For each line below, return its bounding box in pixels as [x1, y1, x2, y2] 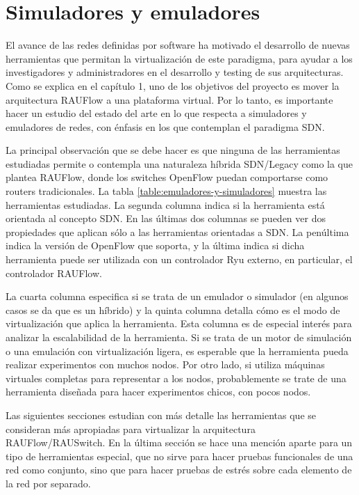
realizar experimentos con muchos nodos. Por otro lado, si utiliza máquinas [6, 357, 325, 372]
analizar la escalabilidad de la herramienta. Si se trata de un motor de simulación [6, 330, 352, 344]
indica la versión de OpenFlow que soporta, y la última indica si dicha [6, 238, 305, 253]
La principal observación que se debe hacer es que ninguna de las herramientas [6, 143, 340, 157]
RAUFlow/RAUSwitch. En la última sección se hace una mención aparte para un [6, 435, 353, 450]
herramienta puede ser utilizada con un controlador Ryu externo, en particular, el [6, 252, 353, 267]
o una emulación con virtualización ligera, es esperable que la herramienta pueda [6, 343, 349, 358]
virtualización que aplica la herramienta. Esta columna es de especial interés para [6, 316, 352, 331]
